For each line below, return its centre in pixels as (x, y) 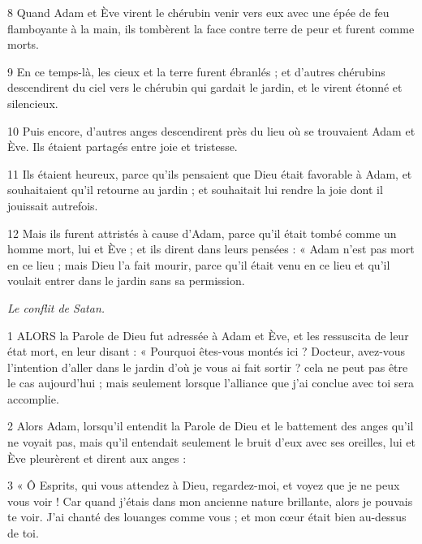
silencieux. (33, 103)
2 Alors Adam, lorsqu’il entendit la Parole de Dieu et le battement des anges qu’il (211, 426)
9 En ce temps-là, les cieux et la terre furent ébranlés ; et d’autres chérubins (196, 71)
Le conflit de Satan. (56, 307)
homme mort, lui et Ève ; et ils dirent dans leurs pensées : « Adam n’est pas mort (211, 249)
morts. (24, 44)
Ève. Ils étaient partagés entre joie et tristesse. (123, 147)
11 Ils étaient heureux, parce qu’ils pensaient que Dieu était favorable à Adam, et (210, 173)
